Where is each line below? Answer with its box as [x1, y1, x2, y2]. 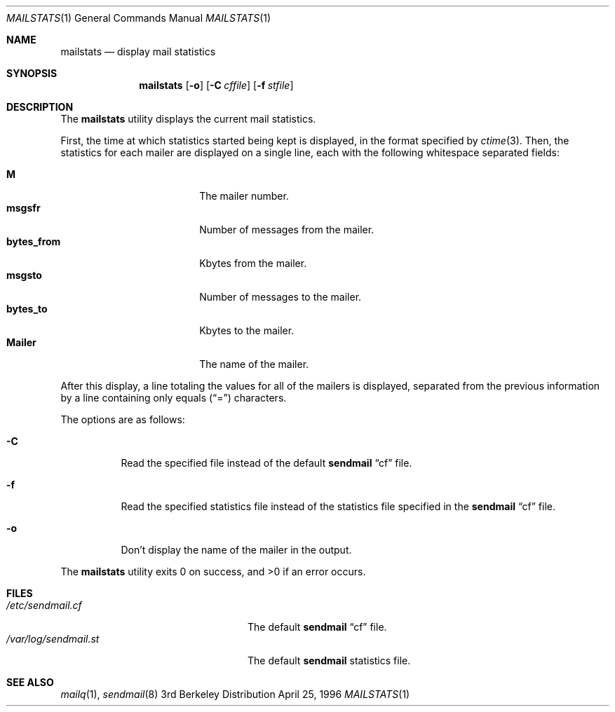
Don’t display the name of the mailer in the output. [121, 544, 352, 556]
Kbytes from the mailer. [199, 257, 307, 269]
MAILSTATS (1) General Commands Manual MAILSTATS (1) [6, 12, 271, 24]
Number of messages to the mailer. [199, 291, 362, 303]
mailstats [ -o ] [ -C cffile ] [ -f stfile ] [139, 79, 294, 91]
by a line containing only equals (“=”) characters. [60, 392, 287, 404]
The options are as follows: [60, 413, 185, 425]
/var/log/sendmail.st [6, 633, 100, 645]
